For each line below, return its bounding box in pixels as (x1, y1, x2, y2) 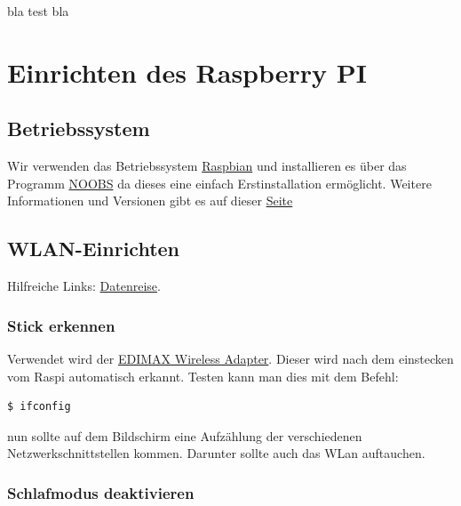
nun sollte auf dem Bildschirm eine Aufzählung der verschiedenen (7, 426, 362, 445)
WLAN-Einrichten (7, 235, 180, 262)
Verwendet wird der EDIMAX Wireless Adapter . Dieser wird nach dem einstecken (7, 349, 454, 367)
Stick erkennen (7, 314, 115, 336)
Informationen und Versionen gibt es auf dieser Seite (7, 191, 293, 210)
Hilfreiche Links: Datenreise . (7, 277, 161, 295)
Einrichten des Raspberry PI (7, 53, 368, 90)
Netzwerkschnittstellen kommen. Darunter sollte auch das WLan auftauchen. (7, 444, 425, 462)
